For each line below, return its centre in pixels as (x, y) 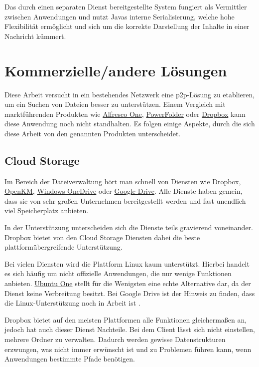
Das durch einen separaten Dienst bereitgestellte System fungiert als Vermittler (126, 6)
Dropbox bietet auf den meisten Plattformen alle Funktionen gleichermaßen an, (126, 319)
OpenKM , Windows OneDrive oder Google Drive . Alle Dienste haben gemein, (124, 191)
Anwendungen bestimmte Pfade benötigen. (70, 359)
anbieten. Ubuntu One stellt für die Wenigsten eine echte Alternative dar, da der (128, 283)
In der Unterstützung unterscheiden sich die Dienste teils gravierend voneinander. (129, 227)
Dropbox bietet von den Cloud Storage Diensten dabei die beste (102, 237)
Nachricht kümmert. (35, 36)
